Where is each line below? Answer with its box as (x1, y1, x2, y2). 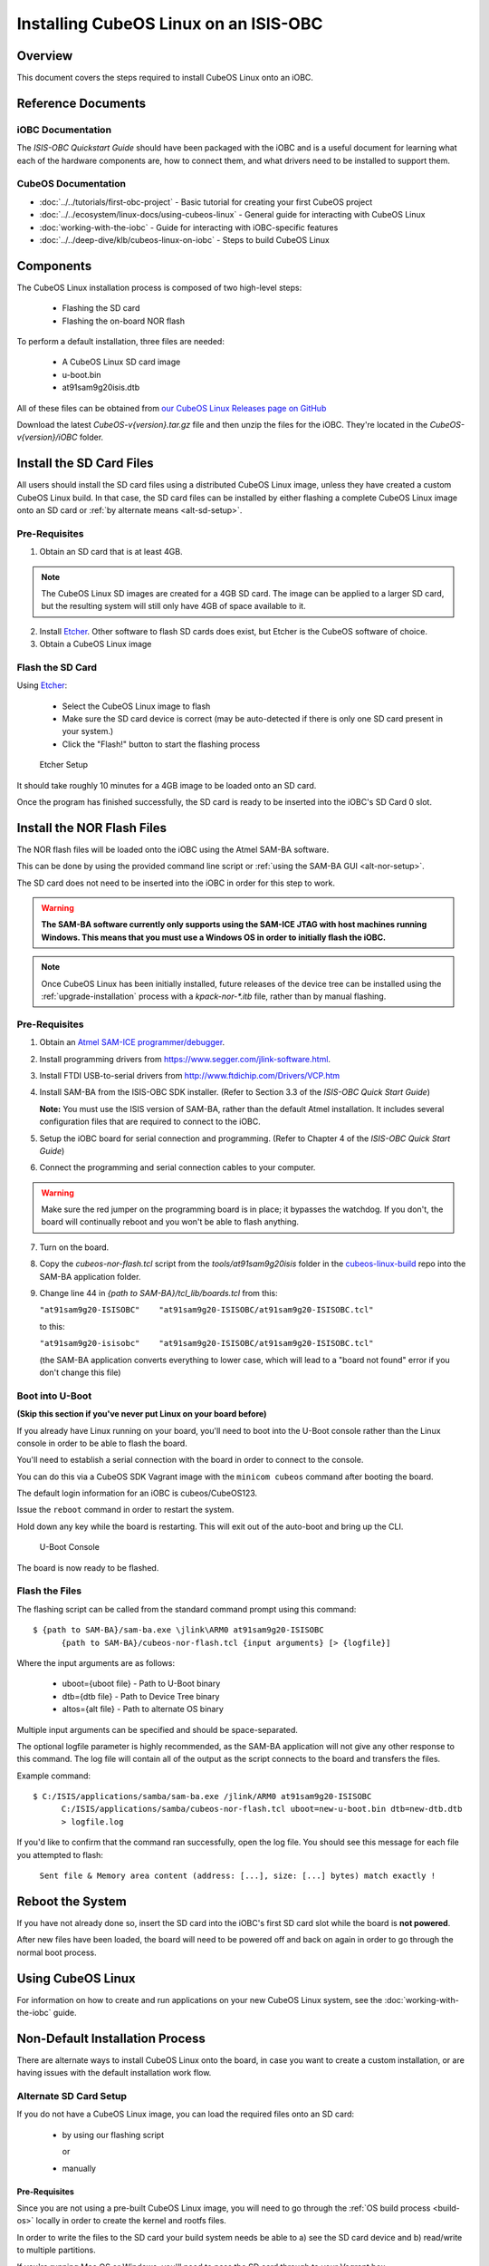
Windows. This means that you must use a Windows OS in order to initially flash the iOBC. (41, 932, 387, 943)
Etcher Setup (39, 760, 89, 770)
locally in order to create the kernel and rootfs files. (35, 2215, 226, 2226)
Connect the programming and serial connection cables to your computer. (39, 1162, 316, 1173)
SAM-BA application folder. (39, 1271, 141, 1282)
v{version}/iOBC (16, 431, 78, 443)
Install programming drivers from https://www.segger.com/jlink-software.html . (39, 1053, 331, 1064)
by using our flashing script (62, 2129, 165, 2140)
